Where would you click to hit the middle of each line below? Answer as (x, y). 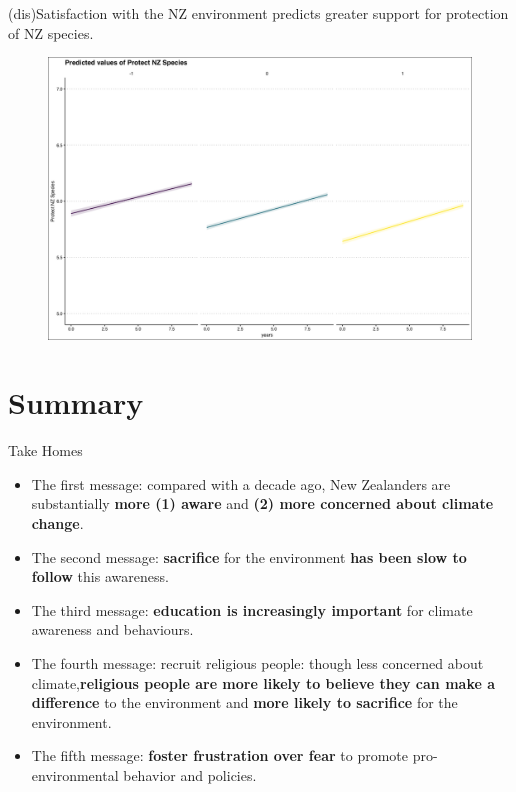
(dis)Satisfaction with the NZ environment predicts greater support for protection (258, 13)
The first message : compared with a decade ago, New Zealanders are (241, 483)
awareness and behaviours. (112, 629)
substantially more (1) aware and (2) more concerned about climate (262, 503)
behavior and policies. (190, 775)
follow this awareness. (100, 576)
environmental (75, 775)
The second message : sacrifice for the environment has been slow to (249, 556)
